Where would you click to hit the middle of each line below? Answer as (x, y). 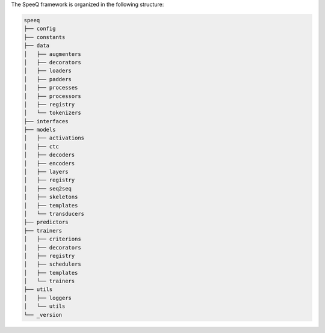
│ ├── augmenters (52, 54)
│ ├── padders (48, 79)
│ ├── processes (51, 88)
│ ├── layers (46, 172)
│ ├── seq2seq (48, 188)
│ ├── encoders (49, 163)
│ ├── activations (54, 138)
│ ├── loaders (48, 71)
